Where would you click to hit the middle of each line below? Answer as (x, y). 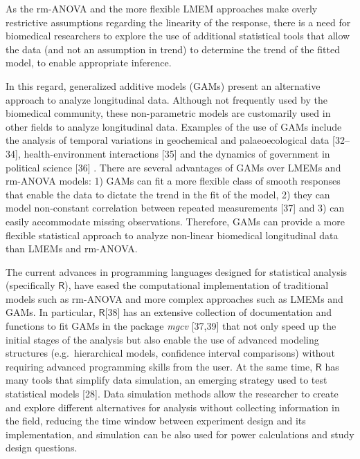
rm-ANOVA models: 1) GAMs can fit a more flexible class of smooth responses (173, 181)
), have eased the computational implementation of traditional (197, 285)
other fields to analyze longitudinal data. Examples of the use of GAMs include (174, 126)
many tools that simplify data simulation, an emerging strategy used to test (166, 380)
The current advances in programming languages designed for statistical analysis (177, 271)
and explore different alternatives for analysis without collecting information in (173, 407)
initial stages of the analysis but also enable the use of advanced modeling (162, 339)
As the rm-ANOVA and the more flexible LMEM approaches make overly (162, 8)
